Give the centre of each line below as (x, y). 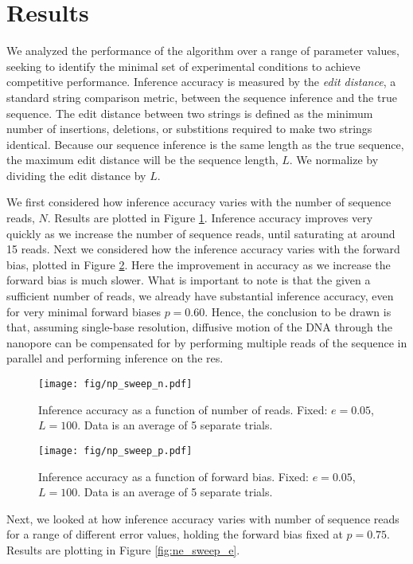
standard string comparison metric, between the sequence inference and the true (202, 97)
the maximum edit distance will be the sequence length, (142, 160)
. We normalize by (334, 160)
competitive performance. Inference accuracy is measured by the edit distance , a (201, 82)
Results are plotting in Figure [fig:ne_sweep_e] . (123, 549)
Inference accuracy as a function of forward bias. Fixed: (174, 476)
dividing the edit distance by (76, 175)
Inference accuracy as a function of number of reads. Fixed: (183, 409)
